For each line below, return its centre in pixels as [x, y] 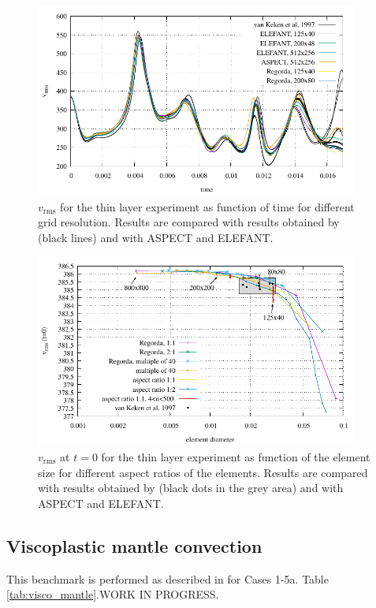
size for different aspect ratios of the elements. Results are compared [203, 472]
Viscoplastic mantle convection [134, 545]
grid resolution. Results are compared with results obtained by [189, 222]
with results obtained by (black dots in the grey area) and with [191, 488]
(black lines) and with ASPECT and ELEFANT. [156, 237]
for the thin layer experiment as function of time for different [207, 206]
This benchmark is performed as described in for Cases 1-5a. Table [168, 578]
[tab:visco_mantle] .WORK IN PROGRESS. [113, 594]
